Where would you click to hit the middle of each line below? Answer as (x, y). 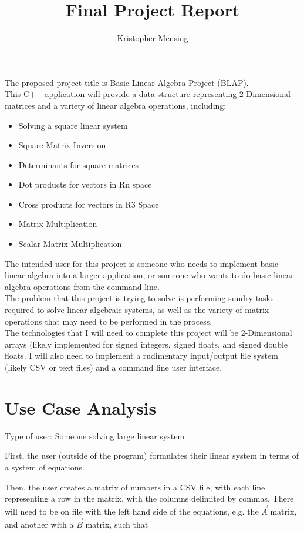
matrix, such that (117, 524)
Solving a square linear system (73, 125)
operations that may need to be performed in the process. (109, 321)
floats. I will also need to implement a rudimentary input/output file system (141, 356)
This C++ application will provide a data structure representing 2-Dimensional (148, 94)
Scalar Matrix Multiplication (70, 244)
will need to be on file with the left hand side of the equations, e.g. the (132, 511)
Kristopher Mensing (153, 38)
